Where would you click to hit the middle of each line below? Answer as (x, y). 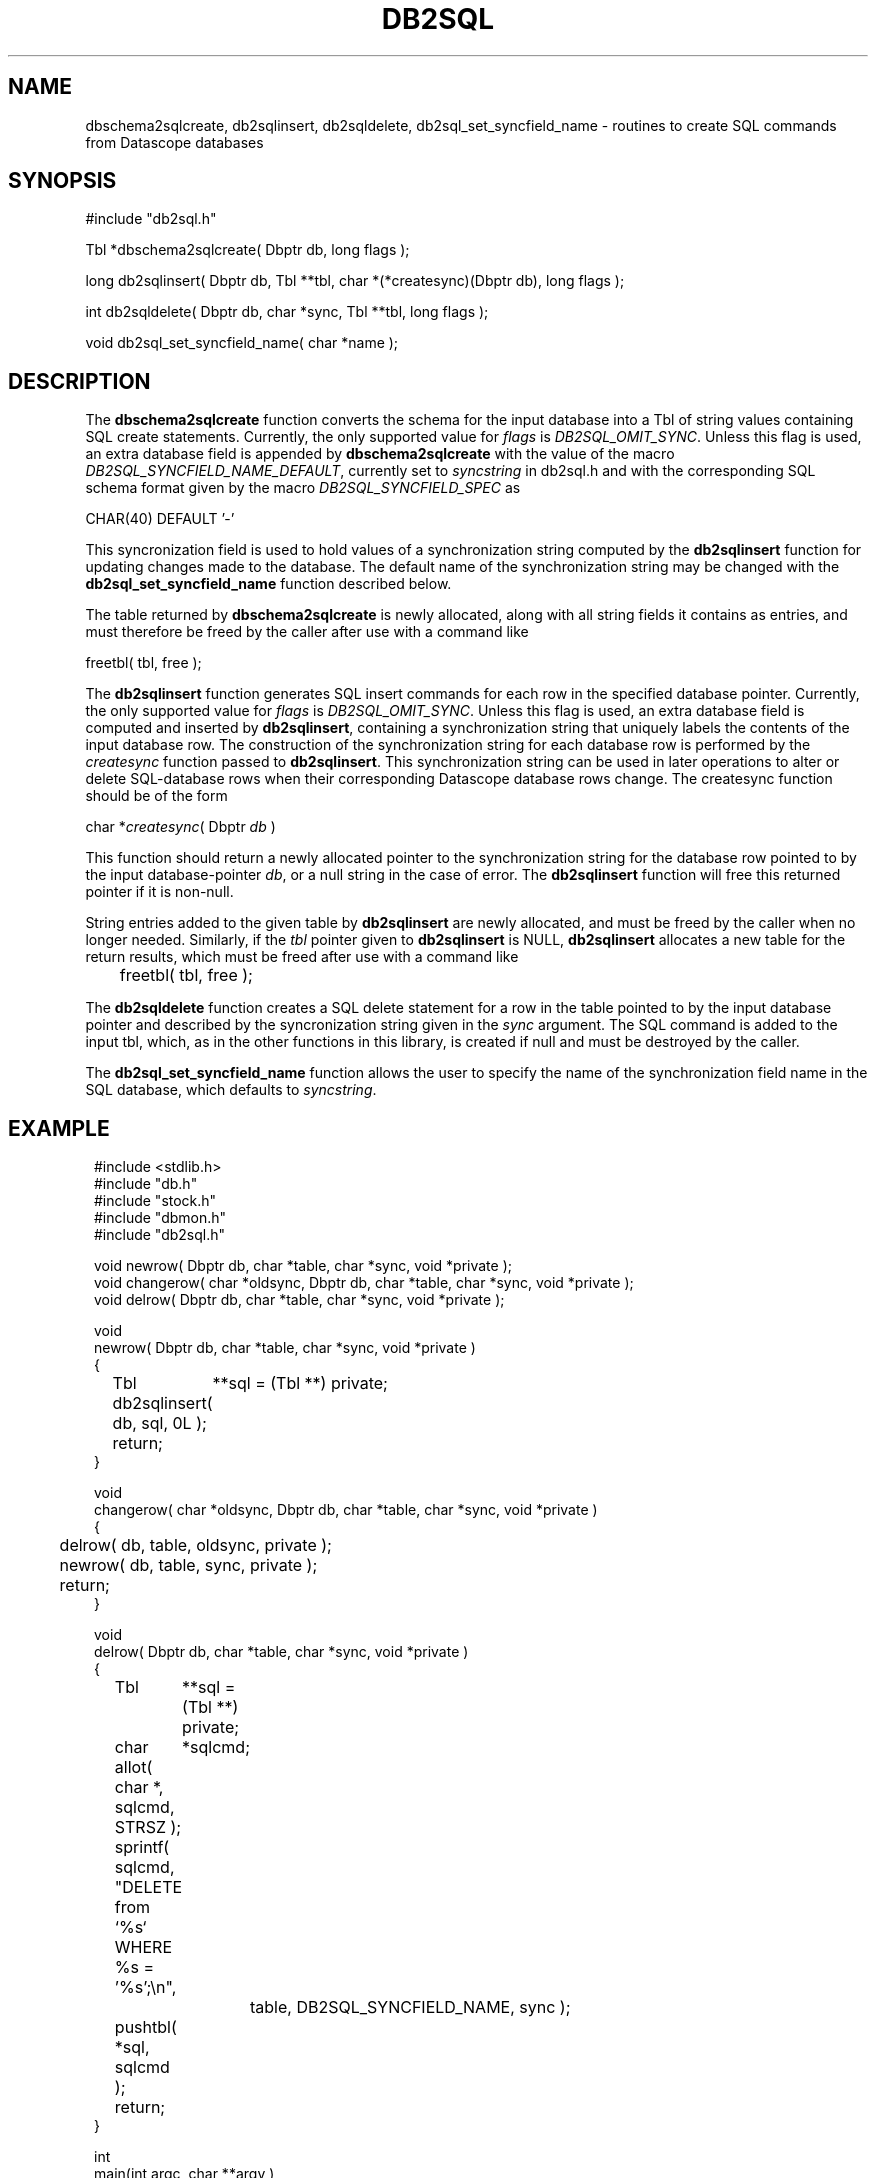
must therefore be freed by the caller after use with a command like (307, 632)
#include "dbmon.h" (160, 1218)
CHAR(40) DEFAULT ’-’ (160, 519)
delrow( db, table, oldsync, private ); (195, 1545)
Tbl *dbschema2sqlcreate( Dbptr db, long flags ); (247, 250)
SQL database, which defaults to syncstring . (231, 1090)
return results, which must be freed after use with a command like (302, 957)
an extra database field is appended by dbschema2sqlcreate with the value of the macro (380, 454)
